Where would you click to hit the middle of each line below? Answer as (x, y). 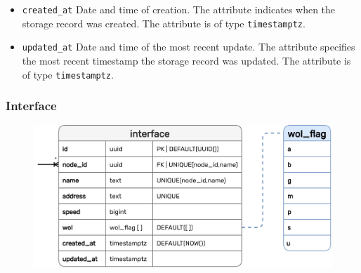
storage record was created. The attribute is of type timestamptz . (164, 23)
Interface (31, 106)
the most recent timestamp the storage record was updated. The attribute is (186, 60)
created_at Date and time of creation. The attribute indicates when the (179, 9)
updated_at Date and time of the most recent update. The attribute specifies (189, 47)
